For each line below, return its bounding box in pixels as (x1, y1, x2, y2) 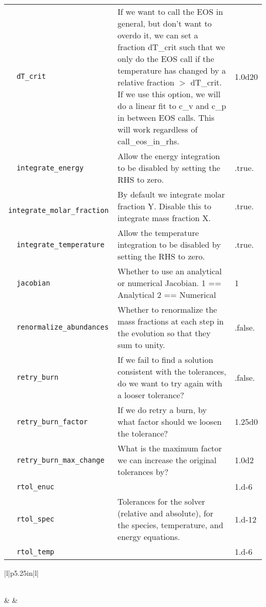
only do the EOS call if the (117, 53, 214, 64)
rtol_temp (16, 547, 55, 556)
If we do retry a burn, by (117, 404, 207, 416)
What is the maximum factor (117, 442, 222, 454)
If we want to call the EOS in (117, 6, 223, 17)
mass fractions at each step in (117, 315, 224, 327)
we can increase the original (117, 454, 217, 466)
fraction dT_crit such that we (117, 41, 225, 53)
